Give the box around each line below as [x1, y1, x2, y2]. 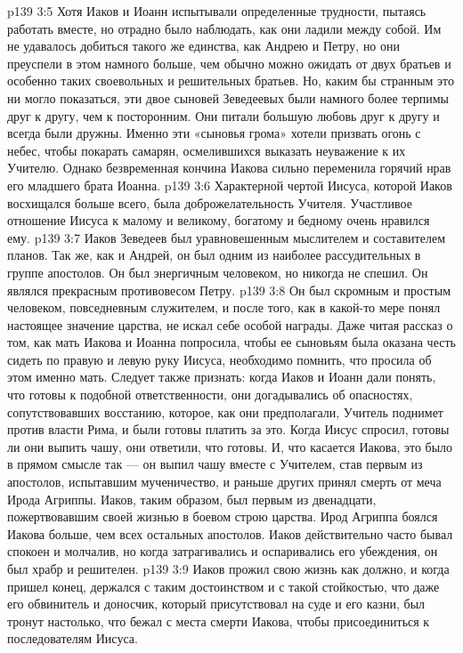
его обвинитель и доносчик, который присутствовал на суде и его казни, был [7, 594, 426, 613]
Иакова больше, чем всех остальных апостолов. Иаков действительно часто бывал [7, 524, 453, 543]
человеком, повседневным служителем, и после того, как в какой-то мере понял [7, 298, 441, 317]
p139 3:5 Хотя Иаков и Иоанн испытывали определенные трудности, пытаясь [7, 2, 426, 20]
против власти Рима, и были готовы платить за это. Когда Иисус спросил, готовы [7, 420, 450, 439]
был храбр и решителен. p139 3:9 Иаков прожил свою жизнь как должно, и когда [7, 560, 450, 577]
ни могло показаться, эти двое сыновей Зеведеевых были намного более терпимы [7, 88, 449, 107]
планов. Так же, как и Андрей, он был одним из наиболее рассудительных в [7, 246, 421, 264]
